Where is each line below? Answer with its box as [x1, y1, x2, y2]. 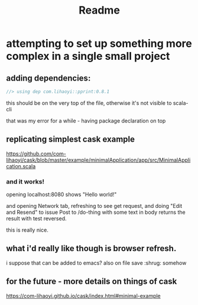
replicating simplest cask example [6, 134, 135, 145]
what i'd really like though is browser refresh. [6, 243, 177, 253]
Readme [79, 4, 120, 17]
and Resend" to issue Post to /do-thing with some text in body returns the [6, 208, 186, 216]
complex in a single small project [6, 50, 170, 63]
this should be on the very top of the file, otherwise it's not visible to [6, 99, 172, 107]
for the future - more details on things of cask [6, 277, 177, 287]
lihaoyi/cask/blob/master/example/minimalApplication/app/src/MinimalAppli [6, 156, 191, 163]
